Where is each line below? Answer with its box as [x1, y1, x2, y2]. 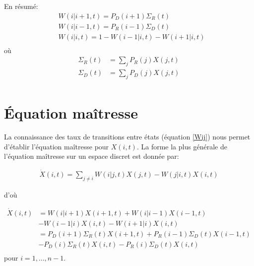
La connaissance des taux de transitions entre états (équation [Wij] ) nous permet [4, 132, 251, 142]
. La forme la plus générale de [136, 141, 227, 151]
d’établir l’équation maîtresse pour [4, 141, 109, 151]
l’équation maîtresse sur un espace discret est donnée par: [4, 151, 179, 161]
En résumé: [4, 1, 38, 11]
